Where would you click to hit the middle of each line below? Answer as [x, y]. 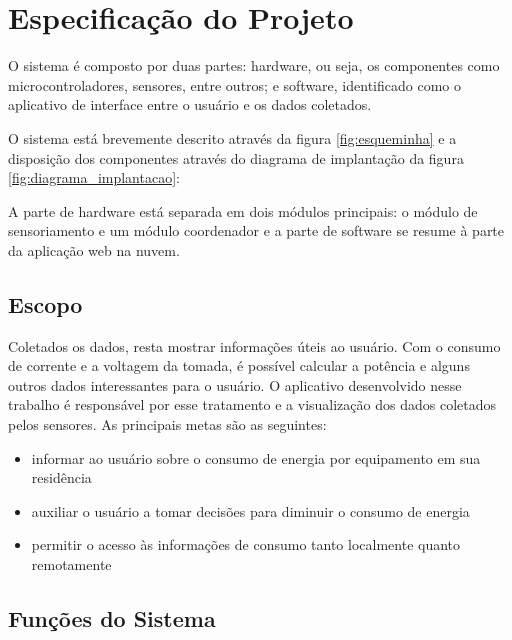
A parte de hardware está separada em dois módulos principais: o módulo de [243, 210]
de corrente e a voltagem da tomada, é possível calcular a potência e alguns [239, 365]
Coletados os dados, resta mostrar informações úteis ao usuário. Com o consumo [254, 345]
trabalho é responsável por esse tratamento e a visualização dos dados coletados [252, 404]
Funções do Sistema [112, 618]
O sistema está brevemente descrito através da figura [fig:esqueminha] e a [232, 137]
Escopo [45, 303]
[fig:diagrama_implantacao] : [94, 177]
